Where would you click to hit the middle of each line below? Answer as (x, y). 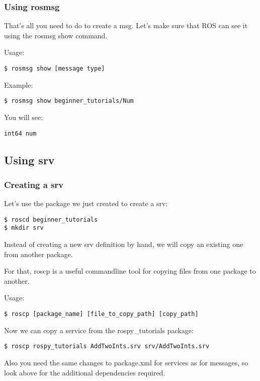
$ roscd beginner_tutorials (51, 219)
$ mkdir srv (24, 228)
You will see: (24, 117)
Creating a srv (34, 184)
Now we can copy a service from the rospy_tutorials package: (99, 330)
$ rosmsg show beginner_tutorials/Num (69, 101)
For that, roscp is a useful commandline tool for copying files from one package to (130, 271)
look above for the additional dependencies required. (85, 372)
